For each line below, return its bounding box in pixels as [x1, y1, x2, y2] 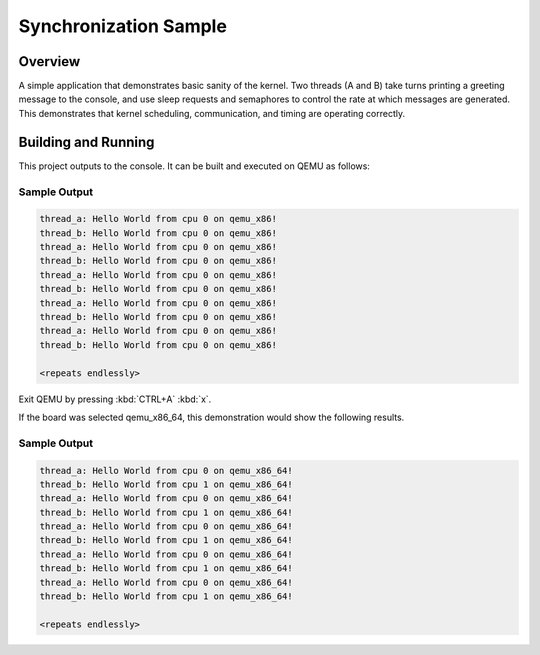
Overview [18, 53, 81, 70]
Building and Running [18, 133, 155, 150]
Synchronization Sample [18, 15, 227, 37]
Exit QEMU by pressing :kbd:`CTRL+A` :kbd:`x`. [18, 393, 212, 405]
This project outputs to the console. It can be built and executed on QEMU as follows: [18, 160, 370, 172]
